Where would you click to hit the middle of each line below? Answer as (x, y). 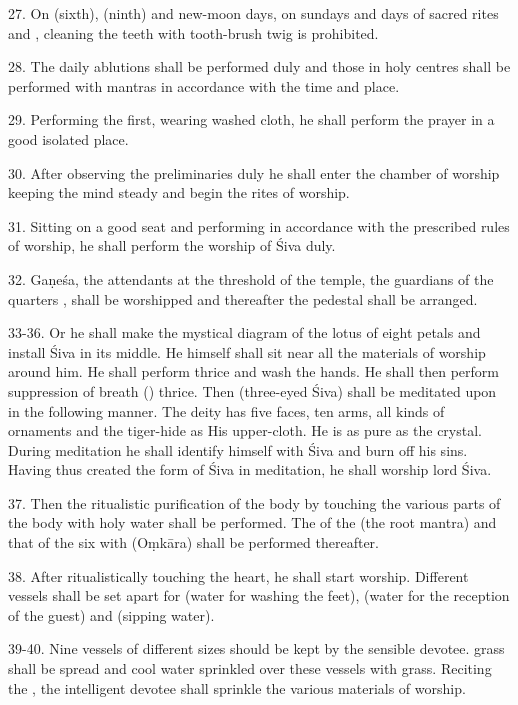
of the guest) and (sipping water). (111, 614)
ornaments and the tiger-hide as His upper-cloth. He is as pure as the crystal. (245, 430)
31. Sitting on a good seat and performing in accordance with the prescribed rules (259, 225)
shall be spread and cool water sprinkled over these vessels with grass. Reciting (250, 668)
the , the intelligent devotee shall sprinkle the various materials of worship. (237, 687)
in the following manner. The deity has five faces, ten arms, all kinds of (226, 410)
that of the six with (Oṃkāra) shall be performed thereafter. (193, 542)
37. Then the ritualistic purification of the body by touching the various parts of (254, 502)
